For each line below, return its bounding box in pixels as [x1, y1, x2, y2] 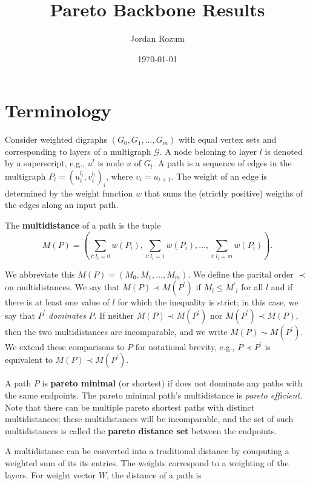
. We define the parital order [188, 267, 294, 280]
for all [241, 281, 263, 293]
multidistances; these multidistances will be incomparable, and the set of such [5, 412, 294, 425]
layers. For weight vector [5, 468, 96, 481]
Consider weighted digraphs [5, 133, 108, 146]
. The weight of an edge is [171, 170, 268, 183]
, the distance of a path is [106, 468, 202, 481]
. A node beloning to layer [159, 145, 257, 157]
